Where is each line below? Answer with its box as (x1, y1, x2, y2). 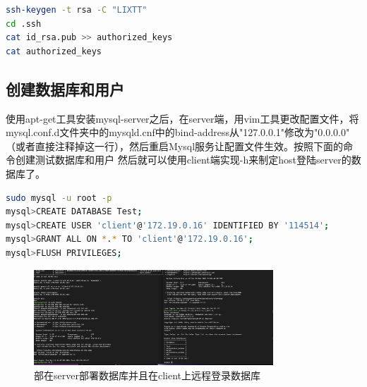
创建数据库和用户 (6, 78, 124, 99)
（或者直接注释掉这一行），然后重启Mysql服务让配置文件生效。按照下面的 (6, 138, 344, 153)
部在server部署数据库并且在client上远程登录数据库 (34, 367, 260, 382)
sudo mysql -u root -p (6, 192, 112, 203)
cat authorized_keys (6, 46, 102, 56)
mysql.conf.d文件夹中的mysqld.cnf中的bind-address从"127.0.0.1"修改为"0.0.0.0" (6, 125, 350, 140)
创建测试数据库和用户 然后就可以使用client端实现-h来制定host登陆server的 (15, 152, 351, 167)
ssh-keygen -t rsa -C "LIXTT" (6, 5, 148, 15)
